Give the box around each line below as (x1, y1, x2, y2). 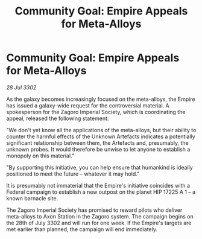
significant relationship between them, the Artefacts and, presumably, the (6, 139, 189, 146)
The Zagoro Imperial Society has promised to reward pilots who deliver (6, 206, 183, 214)
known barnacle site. (6, 194, 58, 202)
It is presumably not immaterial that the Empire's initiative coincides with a (6, 182, 191, 189)
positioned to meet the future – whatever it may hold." (6, 170, 140, 177)
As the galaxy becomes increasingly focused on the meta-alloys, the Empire (6, 95, 195, 103)
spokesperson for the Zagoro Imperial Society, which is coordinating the (6, 108, 186, 115)
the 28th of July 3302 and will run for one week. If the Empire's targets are (6, 219, 192, 226)
